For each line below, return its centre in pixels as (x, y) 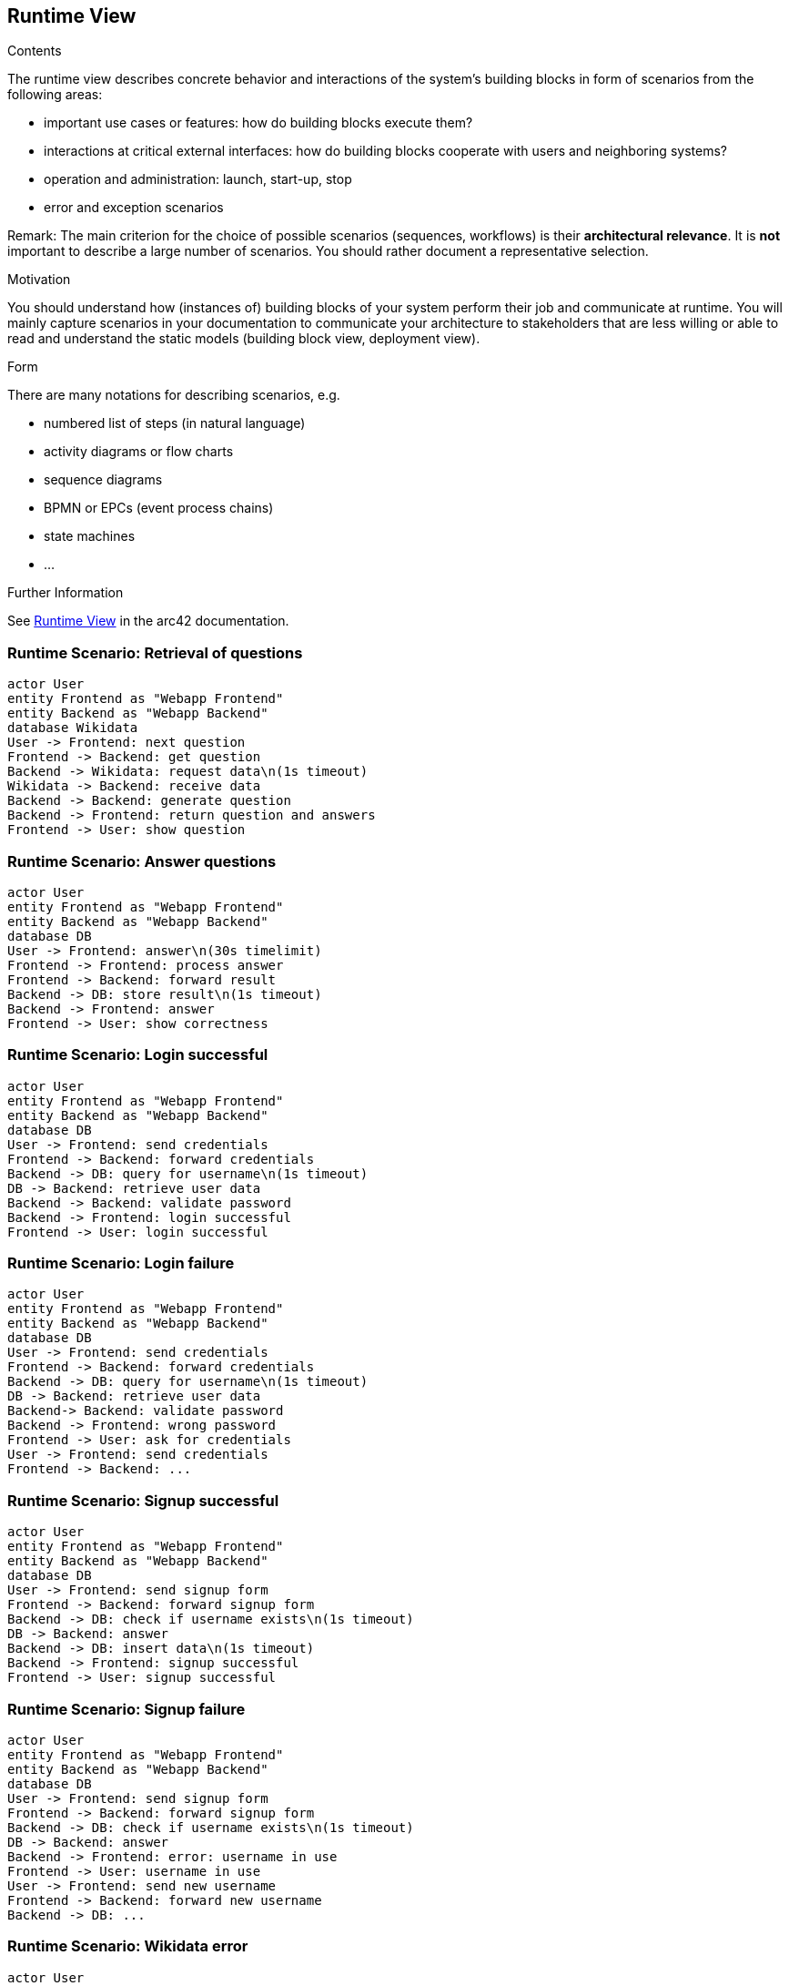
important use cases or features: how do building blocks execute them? (258, 123)
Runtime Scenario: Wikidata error (128, 1946)
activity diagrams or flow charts (139, 452)
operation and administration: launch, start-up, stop (198, 179)
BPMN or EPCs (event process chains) (159, 508)
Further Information (66, 593)
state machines (90, 536)
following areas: (55, 95)
